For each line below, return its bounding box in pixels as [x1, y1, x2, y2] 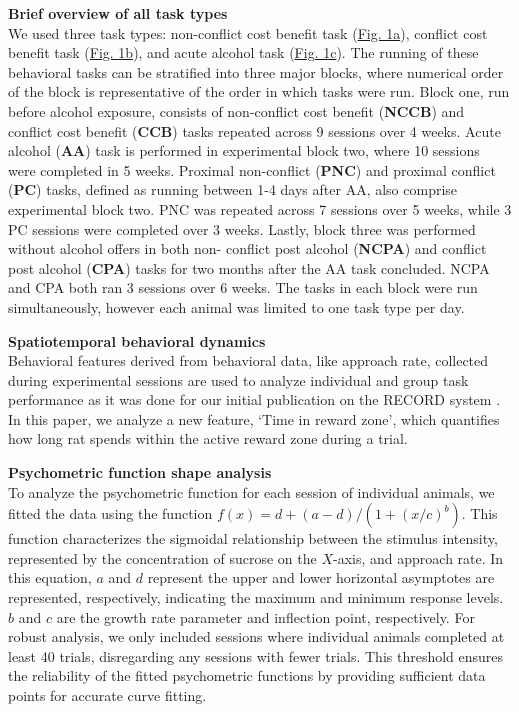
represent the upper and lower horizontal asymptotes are [147, 567, 495, 588]
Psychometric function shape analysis [8, 462, 272, 483]
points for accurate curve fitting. [8, 685, 207, 705]
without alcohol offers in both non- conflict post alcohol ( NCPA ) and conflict [8, 238, 487, 259]
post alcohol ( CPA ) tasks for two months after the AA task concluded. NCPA [8, 257, 490, 278]
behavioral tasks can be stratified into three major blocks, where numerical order [8, 61, 504, 82]
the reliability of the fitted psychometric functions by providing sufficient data [8, 665, 486, 686]
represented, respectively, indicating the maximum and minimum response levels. [8, 587, 504, 608]
